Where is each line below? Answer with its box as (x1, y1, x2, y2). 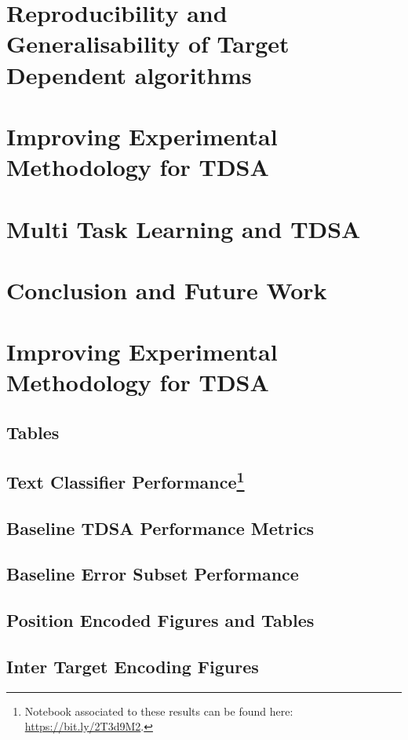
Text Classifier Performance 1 (6, 466, 245, 493)
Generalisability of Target (6, 27, 290, 60)
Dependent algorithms (6, 58, 252, 90)
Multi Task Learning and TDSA (6, 212, 361, 244)
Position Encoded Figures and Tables (6, 608, 315, 632)
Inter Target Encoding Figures (6, 654, 259, 678)
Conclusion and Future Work (6, 273, 327, 306)
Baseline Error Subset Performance (6, 562, 299, 586)
